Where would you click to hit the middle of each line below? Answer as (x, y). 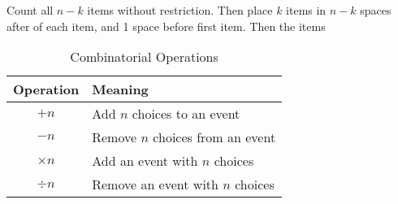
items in (306, 10)
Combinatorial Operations (144, 57)
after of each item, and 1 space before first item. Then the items (166, 26)
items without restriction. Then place (180, 10)
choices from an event (214, 137)
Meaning (120, 89)
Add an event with (145, 161)
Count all (30, 10)
